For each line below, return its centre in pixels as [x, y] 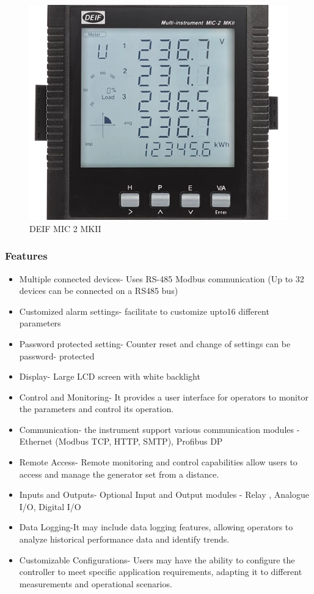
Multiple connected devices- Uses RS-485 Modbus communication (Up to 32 [162, 278]
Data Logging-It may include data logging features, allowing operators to [156, 527]
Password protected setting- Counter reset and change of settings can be [155, 343]
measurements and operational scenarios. [96, 583]
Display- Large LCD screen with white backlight [110, 376]
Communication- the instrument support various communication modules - [159, 429]
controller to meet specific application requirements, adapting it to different [161, 572]
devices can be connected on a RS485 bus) [99, 291]
